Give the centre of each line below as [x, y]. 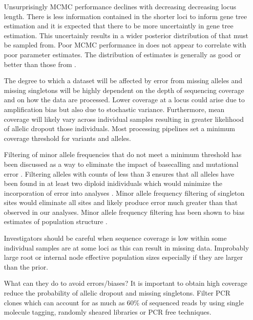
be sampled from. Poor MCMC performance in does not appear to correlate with [125, 45]
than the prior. [26, 266]
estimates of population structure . [56, 221]
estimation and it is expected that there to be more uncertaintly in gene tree [119, 26]
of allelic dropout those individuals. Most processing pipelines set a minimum [120, 128]
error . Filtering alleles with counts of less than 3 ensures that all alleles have [119, 173]
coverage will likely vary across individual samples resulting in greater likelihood [124, 119]
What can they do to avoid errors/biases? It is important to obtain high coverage [126, 283]
